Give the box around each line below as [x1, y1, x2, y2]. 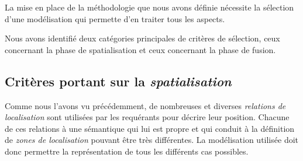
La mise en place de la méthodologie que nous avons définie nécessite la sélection [5, 1, 294, 13]
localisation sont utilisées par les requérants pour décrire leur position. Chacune [5, 111, 290, 123]
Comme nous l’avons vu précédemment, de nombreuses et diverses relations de [5, 99, 286, 111]
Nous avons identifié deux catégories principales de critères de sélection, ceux [5, 32, 280, 44]
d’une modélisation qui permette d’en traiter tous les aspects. [5, 12, 225, 24]
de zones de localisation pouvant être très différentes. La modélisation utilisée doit [5, 134, 298, 146]
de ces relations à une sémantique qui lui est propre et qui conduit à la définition [5, 122, 295, 134]
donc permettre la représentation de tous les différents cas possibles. [5, 145, 249, 157]
